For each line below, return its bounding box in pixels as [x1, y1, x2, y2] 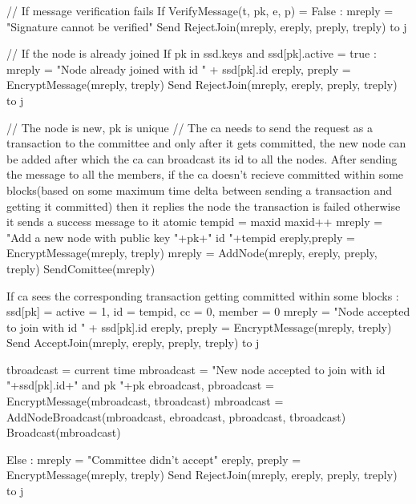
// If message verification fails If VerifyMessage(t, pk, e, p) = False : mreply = [6, 2, 394, 18]
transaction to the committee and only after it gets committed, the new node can [6, 135, 406, 151]
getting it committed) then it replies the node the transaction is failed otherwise [6, 197, 401, 214]
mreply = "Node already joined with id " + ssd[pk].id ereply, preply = [6, 60, 351, 77]
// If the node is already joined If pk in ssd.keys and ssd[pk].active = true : [6, 45, 377, 62]
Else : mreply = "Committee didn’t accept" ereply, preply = [6, 450, 301, 467]
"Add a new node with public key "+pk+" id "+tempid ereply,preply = [6, 228, 355, 245]
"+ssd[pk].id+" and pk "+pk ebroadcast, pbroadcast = [6, 377, 274, 393]
